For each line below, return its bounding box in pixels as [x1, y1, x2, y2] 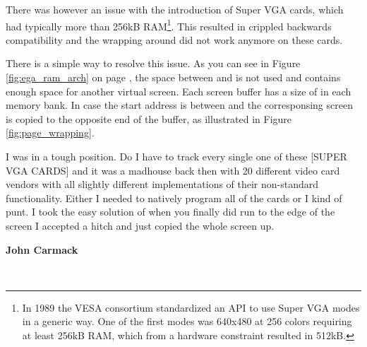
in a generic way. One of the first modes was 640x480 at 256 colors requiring [22, 314, 352, 329]
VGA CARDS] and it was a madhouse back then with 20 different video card [6, 163, 340, 177]
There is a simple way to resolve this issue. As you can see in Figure [6, 56, 301, 71]
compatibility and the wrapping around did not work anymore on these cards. [6, 32, 343, 47]
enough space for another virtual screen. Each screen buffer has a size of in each [6, 83, 351, 98]
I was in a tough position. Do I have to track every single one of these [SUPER [6, 149, 347, 163]
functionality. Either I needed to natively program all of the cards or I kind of [6, 190, 342, 205]
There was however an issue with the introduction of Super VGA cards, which [6, 2, 344, 16]
